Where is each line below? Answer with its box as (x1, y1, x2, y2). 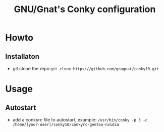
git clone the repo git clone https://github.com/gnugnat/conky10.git (12, 66, 159, 71)
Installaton (5, 52, 39, 61)
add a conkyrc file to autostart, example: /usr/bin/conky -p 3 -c (12, 117, 148, 122)
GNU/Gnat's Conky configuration (14, 4, 156, 15)
